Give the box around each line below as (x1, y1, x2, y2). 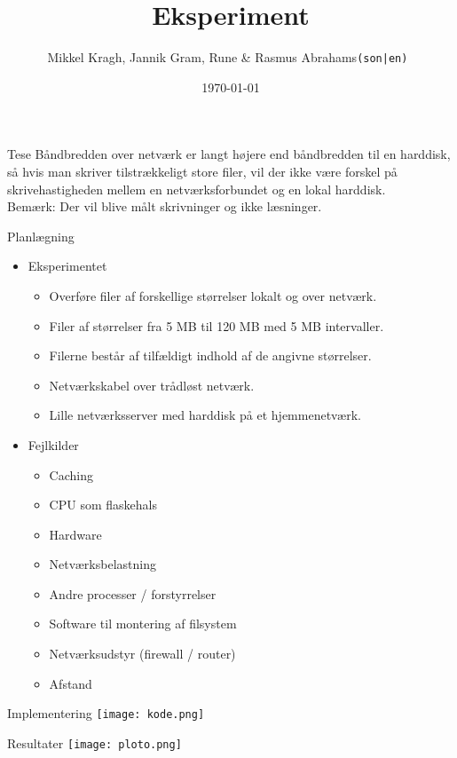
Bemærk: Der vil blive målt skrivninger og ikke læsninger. (7, 197, 322, 216)
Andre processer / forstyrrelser (49, 584, 217, 603)
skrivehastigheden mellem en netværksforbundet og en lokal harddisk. (7, 179, 386, 198)
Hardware (49, 525, 102, 543)
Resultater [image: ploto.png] (7, 733, 182, 752)
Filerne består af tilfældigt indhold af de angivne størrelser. (49, 346, 372, 365)
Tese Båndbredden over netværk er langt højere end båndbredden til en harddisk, (7, 145, 451, 163)
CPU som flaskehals (49, 495, 157, 514)
